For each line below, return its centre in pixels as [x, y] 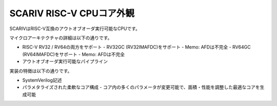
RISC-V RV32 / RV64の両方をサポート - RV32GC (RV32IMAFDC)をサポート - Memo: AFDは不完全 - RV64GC [136, 47]
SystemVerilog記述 [42, 80]
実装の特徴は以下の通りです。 [41, 71]
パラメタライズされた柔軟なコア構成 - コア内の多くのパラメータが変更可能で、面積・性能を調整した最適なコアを [141, 87]
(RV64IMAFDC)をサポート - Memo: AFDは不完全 [74, 54]
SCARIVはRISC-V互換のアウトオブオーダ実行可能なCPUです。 [75, 29]
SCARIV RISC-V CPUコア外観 [72, 13]
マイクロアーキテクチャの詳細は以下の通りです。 [61, 38]
